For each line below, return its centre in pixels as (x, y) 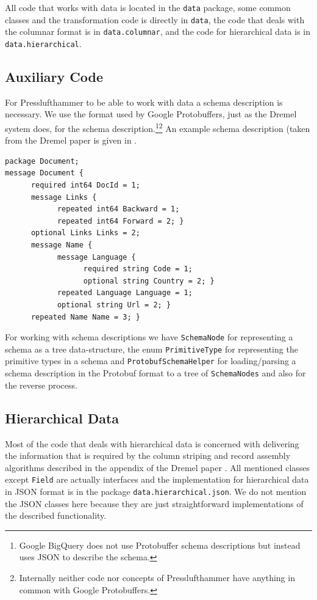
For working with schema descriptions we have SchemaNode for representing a (149, 337)
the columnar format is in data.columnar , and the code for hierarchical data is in (158, 31)
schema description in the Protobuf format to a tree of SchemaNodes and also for (155, 373)
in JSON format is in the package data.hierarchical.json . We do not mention (156, 492)
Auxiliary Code (54, 77)
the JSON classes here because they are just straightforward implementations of (154, 503)
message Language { (96, 257)
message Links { (64, 197)
